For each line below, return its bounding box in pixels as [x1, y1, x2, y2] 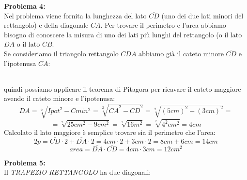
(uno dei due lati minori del [161, 10, 244, 20]
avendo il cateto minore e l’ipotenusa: [4, 93, 115, 103]
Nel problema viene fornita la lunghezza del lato [4, 10, 147, 20]
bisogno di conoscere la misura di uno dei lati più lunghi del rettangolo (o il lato [4, 29, 242, 39]
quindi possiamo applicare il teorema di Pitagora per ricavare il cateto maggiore [4, 83, 241, 94]
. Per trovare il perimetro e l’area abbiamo [100, 20, 226, 30]
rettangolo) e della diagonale [4, 20, 89, 30]
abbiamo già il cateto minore [139, 48, 224, 58]
